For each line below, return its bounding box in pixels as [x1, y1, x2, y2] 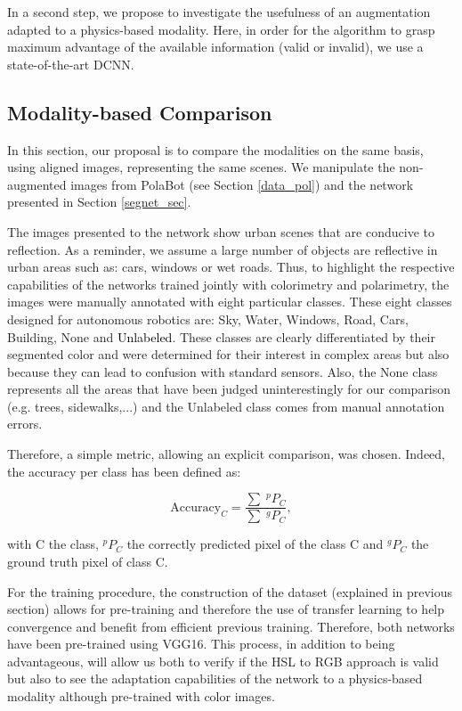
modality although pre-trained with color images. [7, 687, 275, 706]
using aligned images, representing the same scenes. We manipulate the [7, 158, 395, 176]
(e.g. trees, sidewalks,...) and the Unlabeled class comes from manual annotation [7, 396, 445, 415]
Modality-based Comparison [7, 98, 272, 126]
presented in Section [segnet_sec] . [7, 192, 191, 211]
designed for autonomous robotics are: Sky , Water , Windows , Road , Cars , [7, 309, 409, 328]
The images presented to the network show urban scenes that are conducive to [7, 222, 434, 241]
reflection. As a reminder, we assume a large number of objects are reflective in [7, 240, 438, 258]
